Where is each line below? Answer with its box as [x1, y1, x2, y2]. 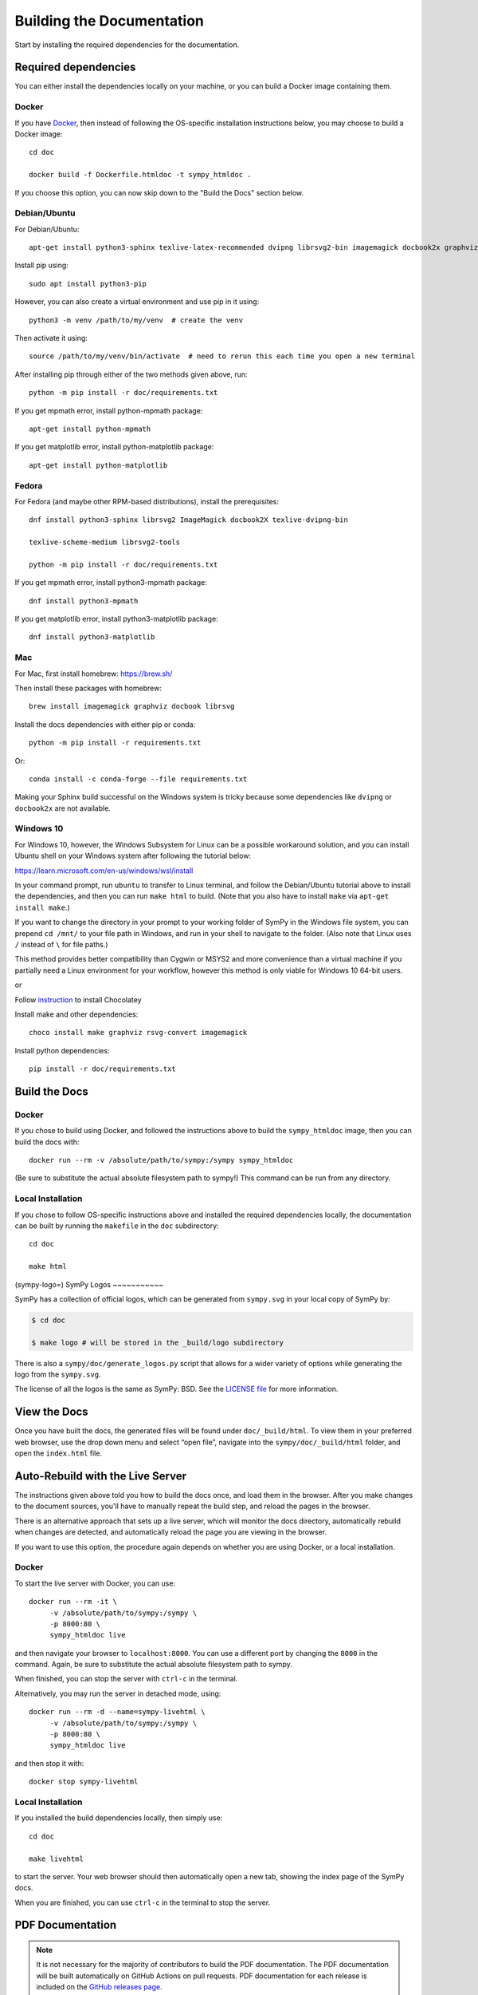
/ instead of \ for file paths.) [14, 939, 108, 949]
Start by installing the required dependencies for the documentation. [14, 40, 240, 49]
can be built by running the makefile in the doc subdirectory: [14, 1221, 219, 1231]
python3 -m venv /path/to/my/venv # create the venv [29, 315, 243, 325]
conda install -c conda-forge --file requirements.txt [29, 774, 248, 784]
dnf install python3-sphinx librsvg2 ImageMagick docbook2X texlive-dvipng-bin [29, 516, 348, 524]
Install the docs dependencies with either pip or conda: [14, 719, 196, 729]
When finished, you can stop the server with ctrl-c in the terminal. [14, 1674, 238, 1684]
